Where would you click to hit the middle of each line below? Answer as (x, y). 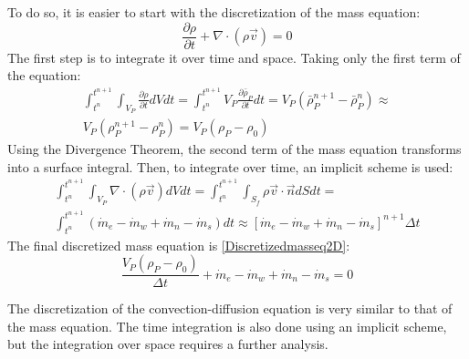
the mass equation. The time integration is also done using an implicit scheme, (227, 326)
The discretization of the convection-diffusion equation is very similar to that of (230, 308)
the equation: (44, 75)
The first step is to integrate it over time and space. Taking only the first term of (234, 57)
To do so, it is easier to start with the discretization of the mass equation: (214, 12)
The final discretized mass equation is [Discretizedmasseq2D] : (179, 245)
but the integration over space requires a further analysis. (168, 344)
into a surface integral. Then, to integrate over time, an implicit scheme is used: (230, 166)
